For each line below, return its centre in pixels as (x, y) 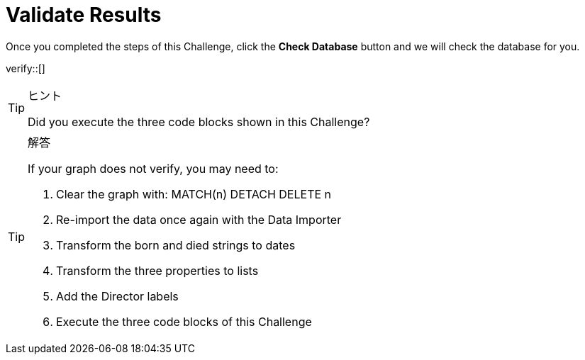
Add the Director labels (117, 296)
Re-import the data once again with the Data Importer (199, 219)
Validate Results (84, 15)
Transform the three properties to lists (157, 270)
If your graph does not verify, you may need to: (153, 168)
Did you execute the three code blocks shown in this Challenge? (199, 122)
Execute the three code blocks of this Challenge (184, 321)
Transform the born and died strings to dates (176, 245)
